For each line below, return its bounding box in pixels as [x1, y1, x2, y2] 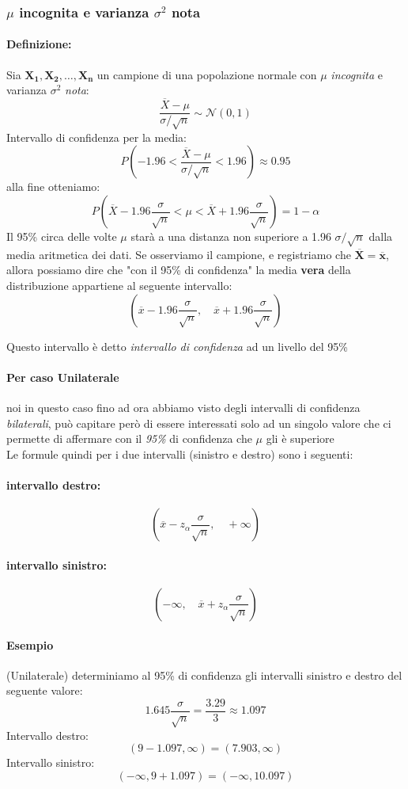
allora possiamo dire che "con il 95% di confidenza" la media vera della [6, 261, 351, 278]
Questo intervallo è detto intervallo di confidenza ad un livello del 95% [6, 337, 349, 354]
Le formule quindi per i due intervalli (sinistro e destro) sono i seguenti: [6, 445, 353, 462]
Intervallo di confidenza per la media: [6, 128, 187, 145]
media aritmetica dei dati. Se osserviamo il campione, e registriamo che [6, 246, 351, 262]
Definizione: [6, 36, 72, 52]
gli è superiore [266, 430, 334, 447]
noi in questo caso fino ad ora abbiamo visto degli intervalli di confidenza [6, 399, 361, 415]
